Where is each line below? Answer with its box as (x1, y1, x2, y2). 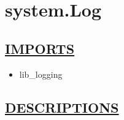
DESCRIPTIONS (5, 97, 119, 116)
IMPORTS (5, 39, 75, 58)
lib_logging (19, 67, 63, 80)
